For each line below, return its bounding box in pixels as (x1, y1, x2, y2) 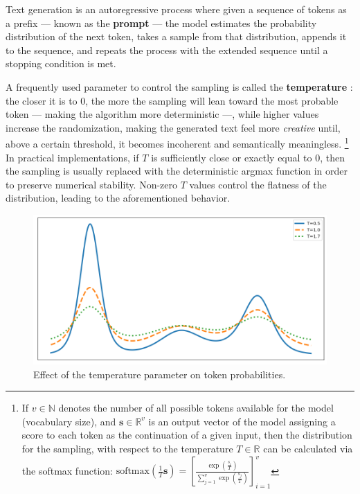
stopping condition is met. (6, 56, 116, 71)
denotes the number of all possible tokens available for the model (58, 400, 334, 415)
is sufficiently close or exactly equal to (151, 150, 312, 164)
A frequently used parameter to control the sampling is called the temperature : (6, 79, 353, 94)
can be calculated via (263, 441, 353, 455)
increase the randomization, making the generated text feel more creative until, (6, 120, 341, 134)
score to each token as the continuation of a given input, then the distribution (21, 427, 352, 442)
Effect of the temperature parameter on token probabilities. (33, 367, 286, 381)
